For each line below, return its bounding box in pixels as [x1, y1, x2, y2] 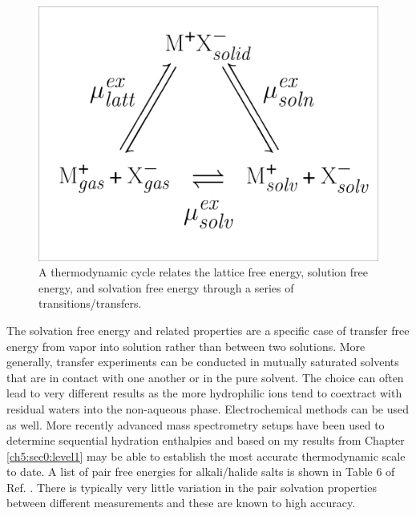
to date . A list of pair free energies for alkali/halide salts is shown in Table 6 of [6, 463, 395, 480]
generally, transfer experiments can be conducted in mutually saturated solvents [6, 353, 399, 370]
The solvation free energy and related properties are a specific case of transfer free [6, 321, 410, 338]
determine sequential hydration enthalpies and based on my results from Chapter [6, 432, 405, 449]
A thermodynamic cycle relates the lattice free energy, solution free [38, 264, 368, 280]
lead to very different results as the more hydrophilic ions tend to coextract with [6, 385, 402, 401]
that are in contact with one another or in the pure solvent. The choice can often [6, 369, 404, 385]
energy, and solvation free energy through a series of [38, 279, 294, 296]
